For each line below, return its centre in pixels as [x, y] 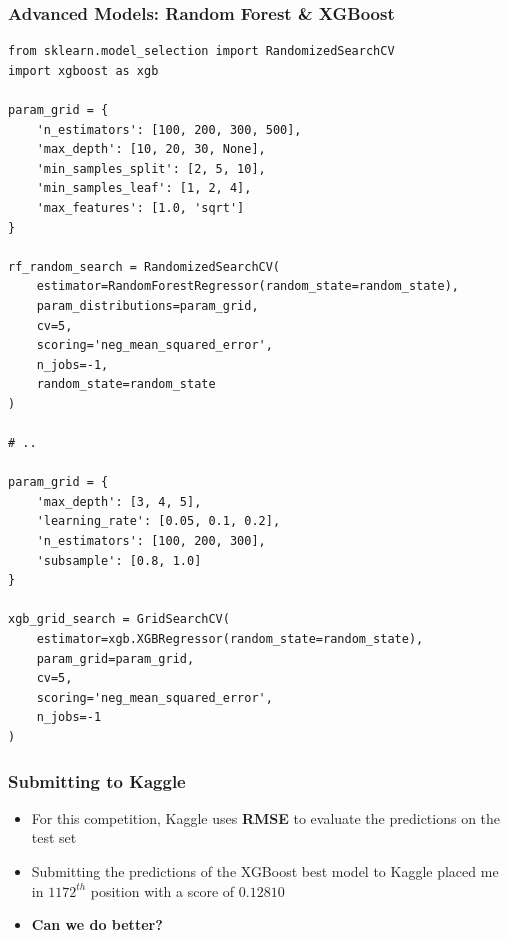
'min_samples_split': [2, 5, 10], [151, 168]
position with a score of [162, 890]
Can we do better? [97, 924]
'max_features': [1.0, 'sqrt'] [140, 207]
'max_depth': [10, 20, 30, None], [151, 149]
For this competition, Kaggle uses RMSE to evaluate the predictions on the [266, 817]
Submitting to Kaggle [97, 780]
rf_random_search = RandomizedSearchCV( [144, 266]
